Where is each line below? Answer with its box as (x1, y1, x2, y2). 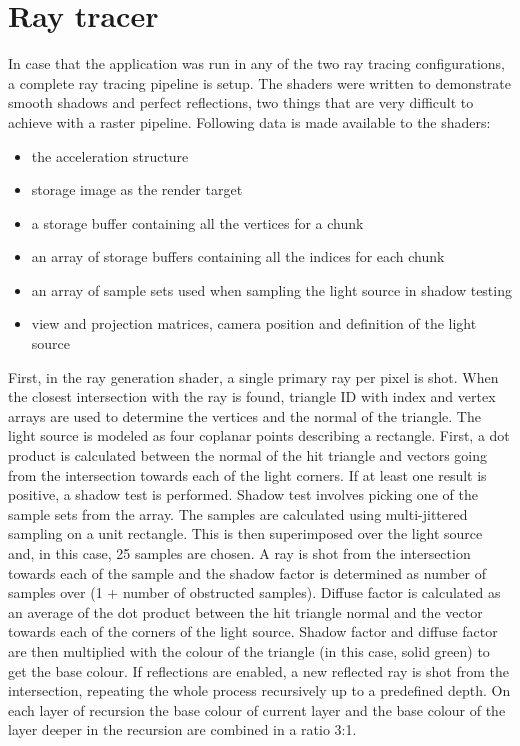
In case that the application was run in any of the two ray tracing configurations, (8, 53, 506, 74)
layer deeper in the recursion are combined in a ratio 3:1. (8, 719, 357, 740)
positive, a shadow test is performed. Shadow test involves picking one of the (8, 484, 478, 505)
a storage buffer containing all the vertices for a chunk (31, 212, 364, 233)
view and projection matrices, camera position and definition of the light (31, 313, 477, 334)
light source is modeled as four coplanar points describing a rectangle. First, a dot (8, 425, 510, 446)
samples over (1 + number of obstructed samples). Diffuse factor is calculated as (8, 582, 501, 603)
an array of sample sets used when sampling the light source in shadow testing (31, 279, 512, 300)
